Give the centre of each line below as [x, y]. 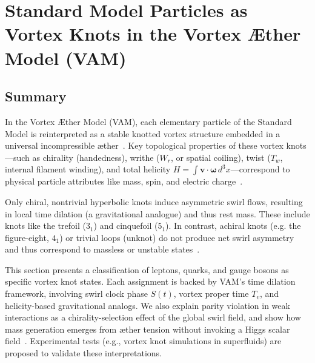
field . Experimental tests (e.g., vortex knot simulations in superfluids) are [143, 341]
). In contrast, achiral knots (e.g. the [233, 226]
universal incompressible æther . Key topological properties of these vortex [144, 145]
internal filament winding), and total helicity [88, 169]
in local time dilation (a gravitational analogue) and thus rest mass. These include [157, 213]
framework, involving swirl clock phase [76, 293]
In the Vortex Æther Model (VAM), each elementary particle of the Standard [148, 121]
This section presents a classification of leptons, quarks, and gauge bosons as [147, 269]
